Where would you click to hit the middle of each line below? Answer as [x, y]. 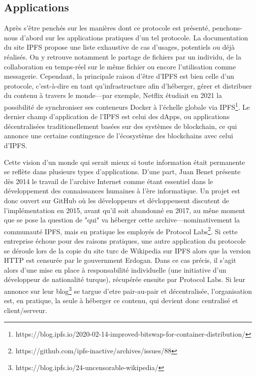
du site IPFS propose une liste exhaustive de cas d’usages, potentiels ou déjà [119, 47]
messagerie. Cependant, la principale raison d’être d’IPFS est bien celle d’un [119, 76]
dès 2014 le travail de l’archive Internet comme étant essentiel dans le [109, 181]
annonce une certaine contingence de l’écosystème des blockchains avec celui [119, 136]
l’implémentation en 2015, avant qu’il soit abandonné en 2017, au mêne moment [125, 210]
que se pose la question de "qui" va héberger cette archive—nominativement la [122, 220]
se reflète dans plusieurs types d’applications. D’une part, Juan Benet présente [122, 172]
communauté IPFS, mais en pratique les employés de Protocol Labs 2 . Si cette [121, 230]
